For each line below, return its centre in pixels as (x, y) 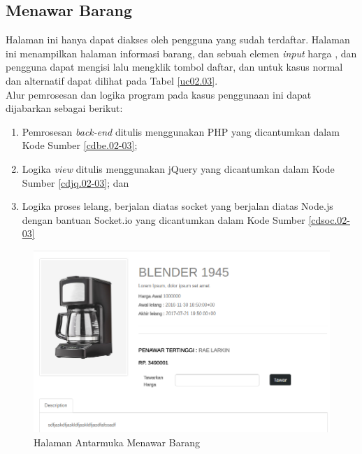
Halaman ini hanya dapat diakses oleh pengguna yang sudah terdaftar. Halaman (178, 40)
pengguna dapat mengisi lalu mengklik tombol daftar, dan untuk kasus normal (174, 67)
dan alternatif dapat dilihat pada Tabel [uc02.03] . (112, 80)
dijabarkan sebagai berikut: (64, 108)
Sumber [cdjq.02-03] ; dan (75, 182)
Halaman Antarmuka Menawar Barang (117, 442)
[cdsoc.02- (329, 219)
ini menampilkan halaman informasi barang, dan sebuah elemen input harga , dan (181, 53)
